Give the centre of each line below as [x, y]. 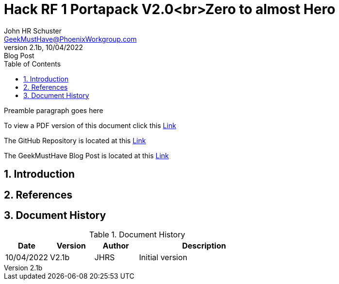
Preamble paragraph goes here [54, 110]
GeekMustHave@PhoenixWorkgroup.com [70, 39]
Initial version [163, 258]
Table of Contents [32, 64]
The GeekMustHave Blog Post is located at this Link [86, 155]
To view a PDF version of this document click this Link [90, 125]
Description [204, 246]
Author [116, 246]
